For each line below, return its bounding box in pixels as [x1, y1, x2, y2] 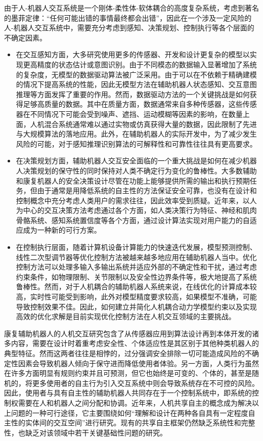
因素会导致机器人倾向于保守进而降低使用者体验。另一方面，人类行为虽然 [18, 358, 259, 368]
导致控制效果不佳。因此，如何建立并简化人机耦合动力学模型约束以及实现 [16, 301, 257, 312]
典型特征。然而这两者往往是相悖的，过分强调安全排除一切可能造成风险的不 [4, 348, 252, 358]
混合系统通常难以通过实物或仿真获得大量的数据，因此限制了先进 [44, 118, 257, 129]
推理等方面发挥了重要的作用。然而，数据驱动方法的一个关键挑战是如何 [16, 89, 250, 99]
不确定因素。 [4, 32, 47, 42]
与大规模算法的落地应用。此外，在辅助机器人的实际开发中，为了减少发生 [16, 128, 257, 139]
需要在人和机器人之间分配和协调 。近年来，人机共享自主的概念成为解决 [18, 397, 252, 408]
